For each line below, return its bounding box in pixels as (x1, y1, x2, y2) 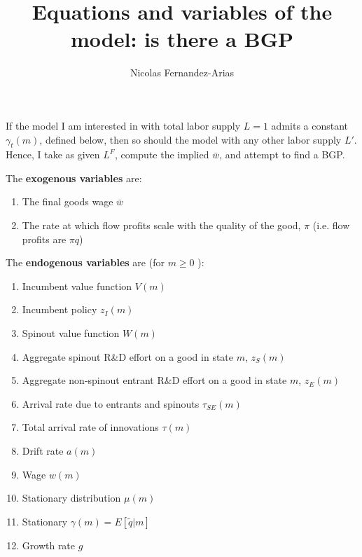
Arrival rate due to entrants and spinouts (22, 396, 200, 411)
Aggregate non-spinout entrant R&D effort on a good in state (22, 373, 287, 387)
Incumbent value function (22, 278, 132, 293)
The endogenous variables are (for (6, 255, 165, 270)
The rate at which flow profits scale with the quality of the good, (22, 218, 301, 233)
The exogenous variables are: (6, 170, 142, 185)
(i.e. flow (312, 218, 350, 233)
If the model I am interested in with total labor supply (6, 118, 241, 132)
